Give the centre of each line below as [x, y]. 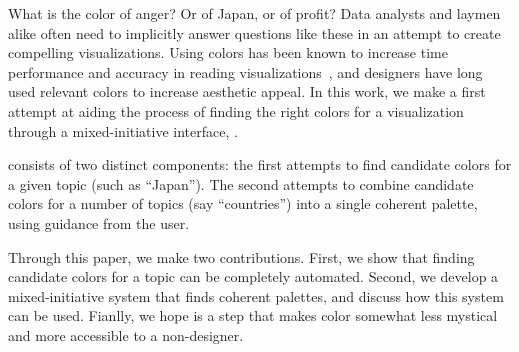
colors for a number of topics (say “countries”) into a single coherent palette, [243, 203]
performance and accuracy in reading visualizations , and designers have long [245, 71]
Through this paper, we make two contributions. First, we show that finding [241, 256]
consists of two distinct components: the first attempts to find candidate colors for [260, 164]
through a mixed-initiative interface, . [123, 130]
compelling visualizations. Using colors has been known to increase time [228, 52]
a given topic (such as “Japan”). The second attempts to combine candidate [241, 183]
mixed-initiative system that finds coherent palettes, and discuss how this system [256, 295]
